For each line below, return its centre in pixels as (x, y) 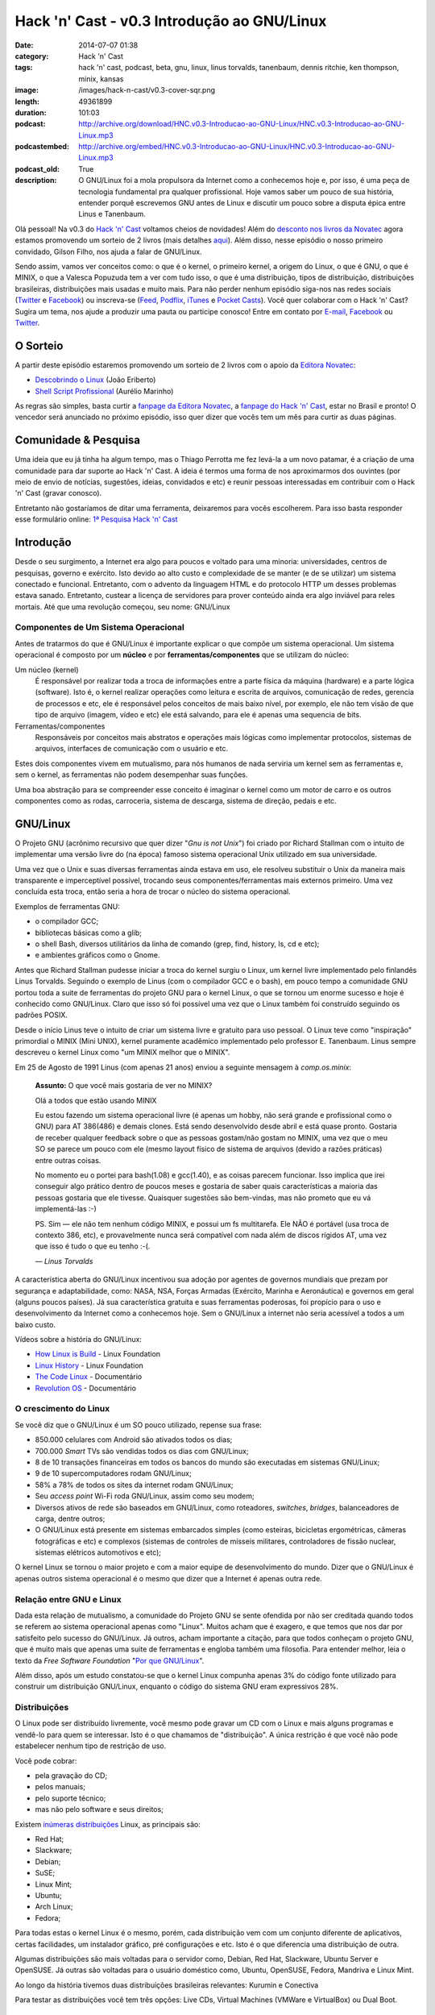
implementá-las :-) (66, 1209)
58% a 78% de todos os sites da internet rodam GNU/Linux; (134, 1485)
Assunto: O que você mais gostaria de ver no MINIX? (124, 1086)
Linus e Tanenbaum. (112, 214)
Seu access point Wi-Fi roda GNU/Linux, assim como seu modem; (145, 1496)
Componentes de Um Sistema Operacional (99, 627)
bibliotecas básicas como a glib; (89, 933)
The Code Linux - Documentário (89, 1377)
